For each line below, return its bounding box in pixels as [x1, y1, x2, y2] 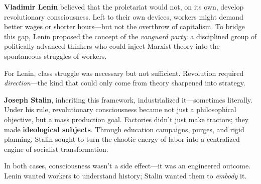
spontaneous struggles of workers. [4, 50, 107, 61]
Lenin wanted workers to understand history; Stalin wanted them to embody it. [4, 170, 247, 180]
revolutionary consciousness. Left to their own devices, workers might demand [4, 11, 243, 22]
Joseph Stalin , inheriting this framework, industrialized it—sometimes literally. [4, 94, 252, 105]
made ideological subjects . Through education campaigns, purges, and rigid [4, 124, 244, 134]
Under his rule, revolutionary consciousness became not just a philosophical [4, 104, 236, 115]
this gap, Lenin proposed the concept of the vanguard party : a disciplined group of [4, 31, 257, 41]
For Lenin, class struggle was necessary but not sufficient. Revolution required [4, 67, 244, 78]
